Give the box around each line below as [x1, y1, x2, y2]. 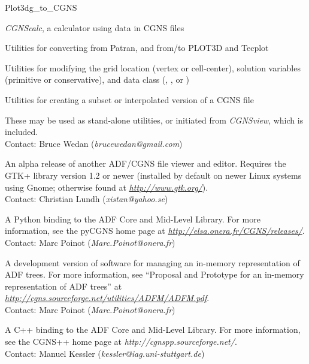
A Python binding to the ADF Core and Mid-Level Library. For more [5, 212, 260, 225]
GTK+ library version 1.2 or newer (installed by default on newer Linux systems [5, 169, 302, 181]
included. [5, 125, 38, 138]
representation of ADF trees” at [5, 279, 122, 292]
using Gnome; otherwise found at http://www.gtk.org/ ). [5, 181, 208, 193]
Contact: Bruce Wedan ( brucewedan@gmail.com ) [5, 137, 183, 149]
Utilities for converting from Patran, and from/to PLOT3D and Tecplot [5, 41, 269, 54]
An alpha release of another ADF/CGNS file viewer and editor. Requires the [5, 157, 286, 170]
